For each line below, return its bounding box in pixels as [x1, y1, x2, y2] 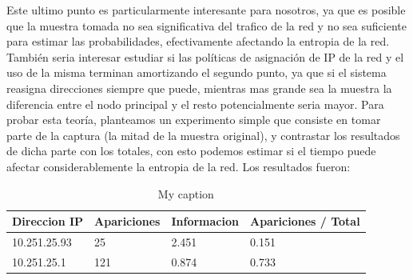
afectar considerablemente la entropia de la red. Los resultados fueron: [6, 158, 351, 174]
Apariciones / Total [249, 213, 360, 230]
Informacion [171, 213, 239, 230]
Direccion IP [12, 213, 84, 230]
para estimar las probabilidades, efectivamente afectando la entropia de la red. [6, 33, 390, 50]
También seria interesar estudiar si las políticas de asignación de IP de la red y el [6, 48, 404, 65]
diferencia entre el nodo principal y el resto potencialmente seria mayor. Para [6, 95, 384, 112]
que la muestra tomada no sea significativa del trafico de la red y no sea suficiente [6, 17, 407, 34]
